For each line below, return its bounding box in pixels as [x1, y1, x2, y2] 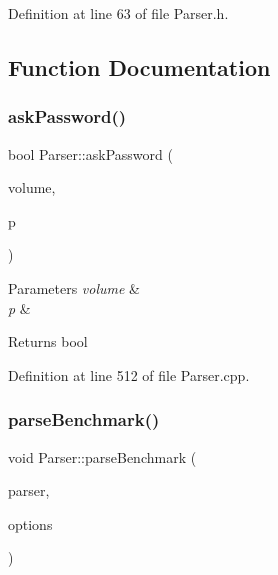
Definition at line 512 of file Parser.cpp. [8, 364, 250, 385]
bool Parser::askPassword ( [8, 143, 173, 164]
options [8, 513, 53, 534]
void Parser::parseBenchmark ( [8, 446, 197, 467]
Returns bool [8, 331, 88, 352]
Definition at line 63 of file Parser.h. [8, 3, 229, 23]
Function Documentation [8, 51, 271, 82]
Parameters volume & [8, 277, 141, 298]
